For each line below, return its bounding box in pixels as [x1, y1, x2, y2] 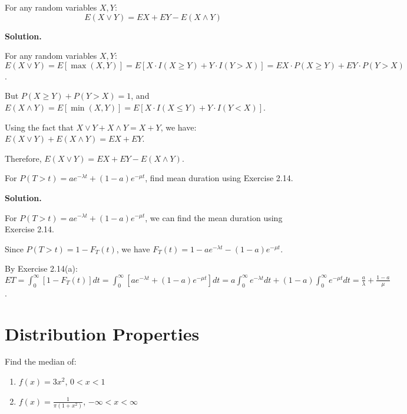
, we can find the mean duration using [145, 211, 283, 223]
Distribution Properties [5, 321, 200, 345]
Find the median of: [5, 355, 77, 368]
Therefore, [5, 152, 42, 164]
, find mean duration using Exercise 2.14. [145, 172, 293, 184]
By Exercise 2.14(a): [5, 262, 78, 275]
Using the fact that [5, 121, 74, 133]
